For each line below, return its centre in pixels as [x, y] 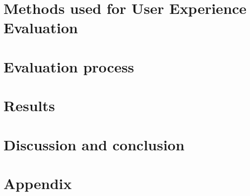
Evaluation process [69, 66]
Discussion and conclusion [94, 144]
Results [29, 105]
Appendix [38, 183]
